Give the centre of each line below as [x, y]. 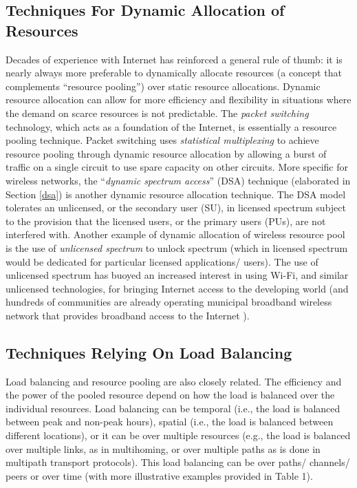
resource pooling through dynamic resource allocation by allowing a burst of [166, 153]
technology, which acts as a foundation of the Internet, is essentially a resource [171, 126]
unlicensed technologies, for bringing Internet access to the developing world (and [177, 288]
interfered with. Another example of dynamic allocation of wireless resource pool [175, 234]
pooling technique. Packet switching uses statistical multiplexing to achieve [162, 140]
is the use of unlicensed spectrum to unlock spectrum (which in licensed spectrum [177, 247]
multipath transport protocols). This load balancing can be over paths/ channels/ [178, 462]
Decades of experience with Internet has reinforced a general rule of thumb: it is [174, 59]
